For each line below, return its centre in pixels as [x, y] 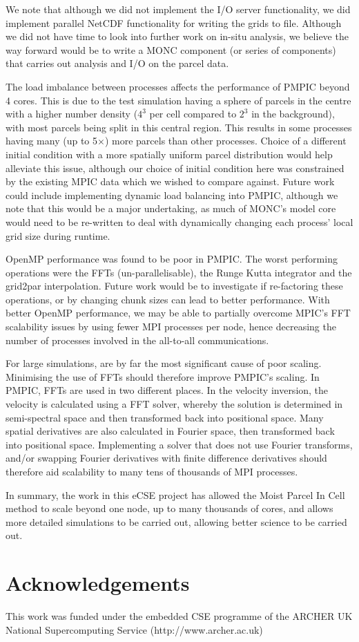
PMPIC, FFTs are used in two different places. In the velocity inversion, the [167, 390]
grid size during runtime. [58, 235]
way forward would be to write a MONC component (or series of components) [171, 49]
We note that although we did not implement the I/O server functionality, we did [178, 9]
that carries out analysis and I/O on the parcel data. [117, 63]
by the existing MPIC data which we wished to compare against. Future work [170, 181]
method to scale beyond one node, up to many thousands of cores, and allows [169, 508]
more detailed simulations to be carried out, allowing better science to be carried [176, 521]
